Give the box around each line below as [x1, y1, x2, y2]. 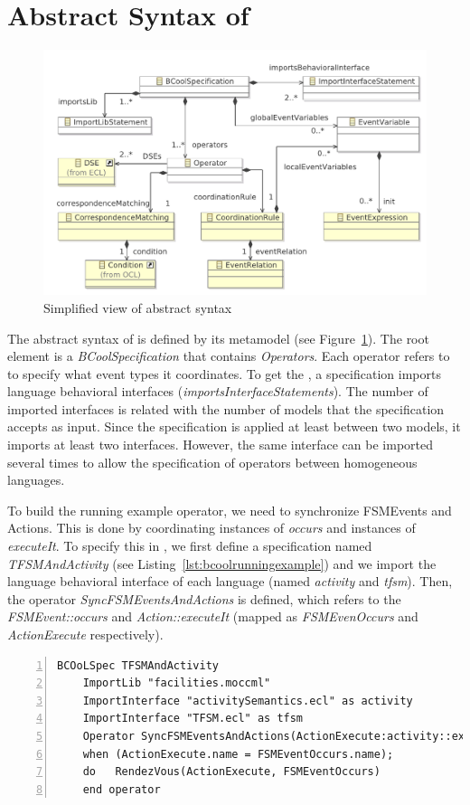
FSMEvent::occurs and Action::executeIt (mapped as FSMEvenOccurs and [7, 607, 418, 626]
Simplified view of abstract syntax [43, 298, 232, 317]
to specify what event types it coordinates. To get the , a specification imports [7, 364, 441, 383]
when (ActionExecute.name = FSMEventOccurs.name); [82, 747, 394, 761]
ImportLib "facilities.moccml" [82, 677, 271, 690]
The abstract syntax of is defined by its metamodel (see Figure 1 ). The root [7, 328, 429, 347]
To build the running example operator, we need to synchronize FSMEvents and [7, 500, 452, 519]
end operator [82, 782, 161, 796]
